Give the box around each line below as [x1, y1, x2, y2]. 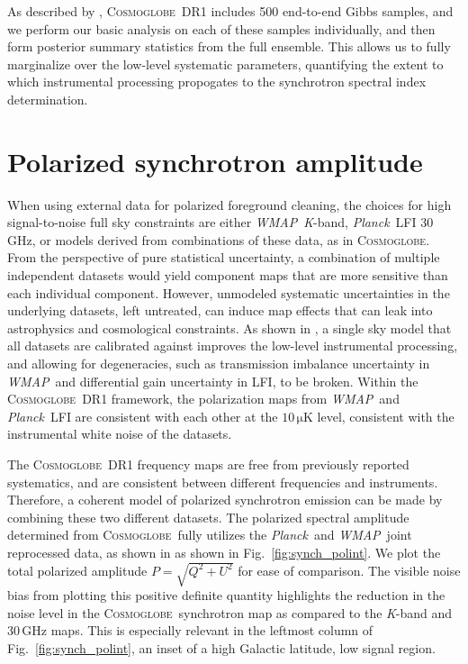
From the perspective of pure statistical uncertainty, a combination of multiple [7, 248, 440, 267]
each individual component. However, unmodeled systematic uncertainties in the [7, 283, 450, 302]
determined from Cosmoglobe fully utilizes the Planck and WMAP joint [7, 525, 412, 544]
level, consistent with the [317, 406, 454, 425]
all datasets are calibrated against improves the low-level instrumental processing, [7, 336, 458, 355]
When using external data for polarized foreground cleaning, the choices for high [7, 195, 452, 214]
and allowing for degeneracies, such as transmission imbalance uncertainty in [7, 354, 430, 373]
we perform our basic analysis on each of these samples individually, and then [7, 19, 436, 38]
